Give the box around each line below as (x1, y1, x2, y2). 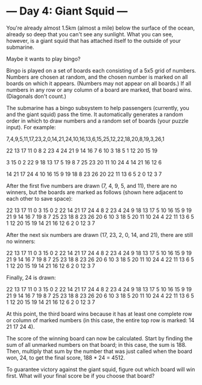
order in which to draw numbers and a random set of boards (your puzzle (6, 117, 189, 125)
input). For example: (6, 123, 56, 131)
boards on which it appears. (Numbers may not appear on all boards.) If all (6, 80, 192, 87)
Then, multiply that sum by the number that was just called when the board (6, 348, 193, 355)
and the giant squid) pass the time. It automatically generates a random (6, 111, 183, 118)
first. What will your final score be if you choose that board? (6, 372, 155, 379)
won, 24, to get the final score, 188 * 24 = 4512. (6, 354, 125, 361)
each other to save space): (6, 195, 73, 202)
